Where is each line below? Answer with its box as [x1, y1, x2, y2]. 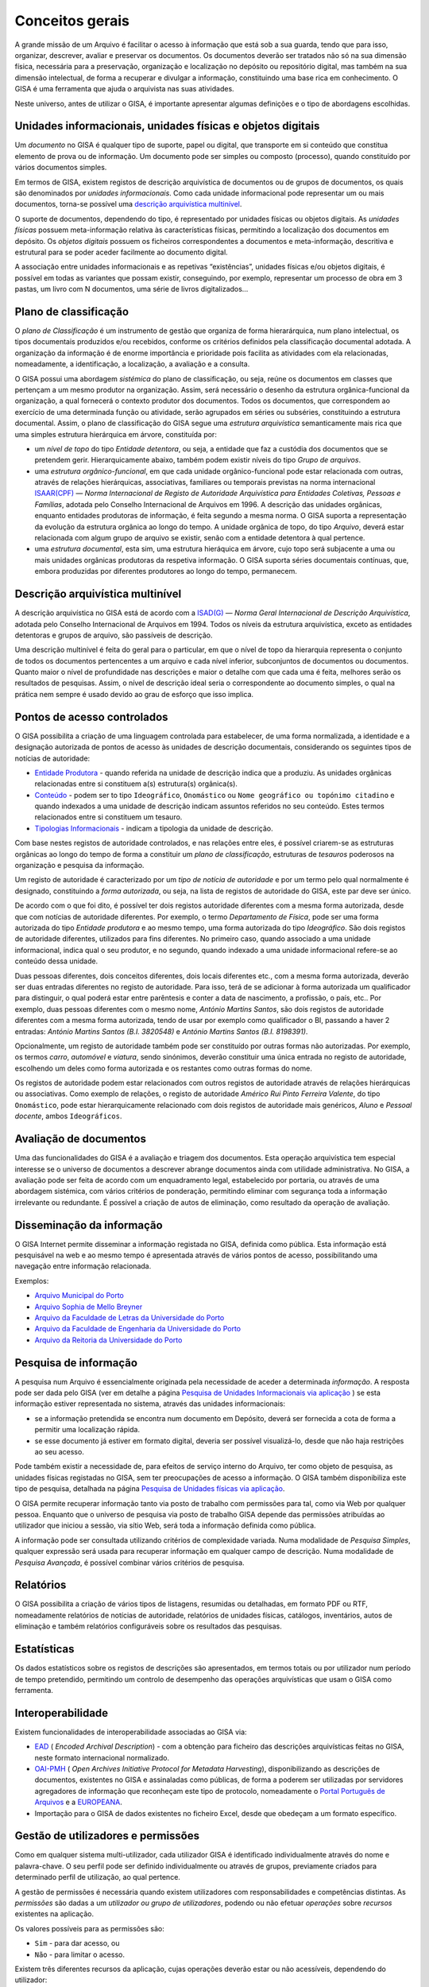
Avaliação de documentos [14, 1133, 147, 1146]
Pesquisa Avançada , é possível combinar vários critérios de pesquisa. [14, 1558, 245, 1567]
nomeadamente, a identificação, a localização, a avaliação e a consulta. [14, 359, 250, 369]
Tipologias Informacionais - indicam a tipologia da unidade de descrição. [34, 823, 273, 833]
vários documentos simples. [14, 163, 107, 172]
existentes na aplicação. [14, 1909, 95, 1919]
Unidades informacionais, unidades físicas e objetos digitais [14, 119, 320, 133]
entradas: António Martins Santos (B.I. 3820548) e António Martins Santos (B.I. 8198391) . [14, 1026, 308, 1036]
